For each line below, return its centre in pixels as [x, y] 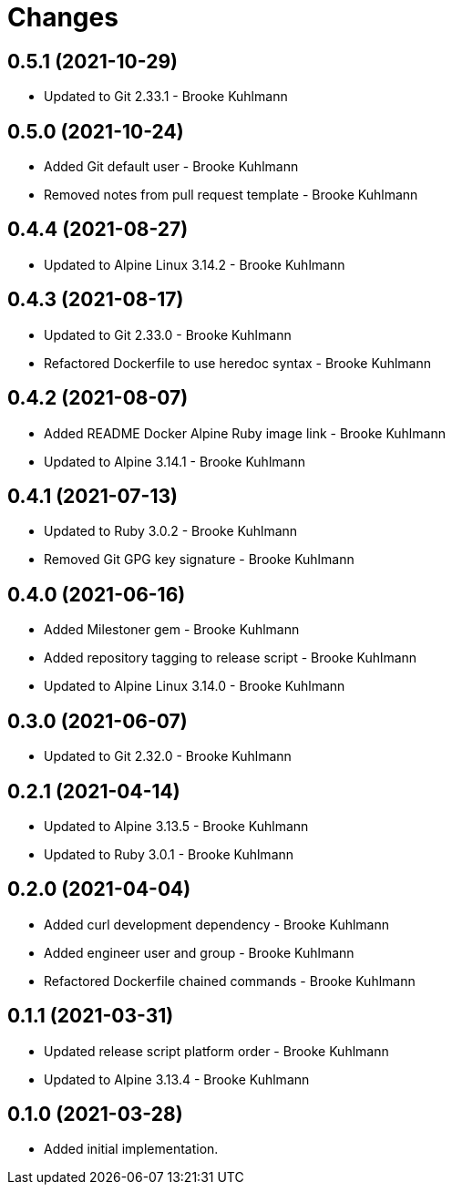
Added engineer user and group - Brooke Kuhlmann [199, 952]
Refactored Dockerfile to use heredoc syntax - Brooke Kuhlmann [238, 363]
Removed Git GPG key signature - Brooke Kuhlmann [199, 560]
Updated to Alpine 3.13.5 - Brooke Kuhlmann [176, 826]
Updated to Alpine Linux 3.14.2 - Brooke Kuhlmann [195, 264]
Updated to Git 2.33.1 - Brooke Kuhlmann [166, 97]
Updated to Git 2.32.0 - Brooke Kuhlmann [168, 756]
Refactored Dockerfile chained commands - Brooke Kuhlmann [230, 981]
